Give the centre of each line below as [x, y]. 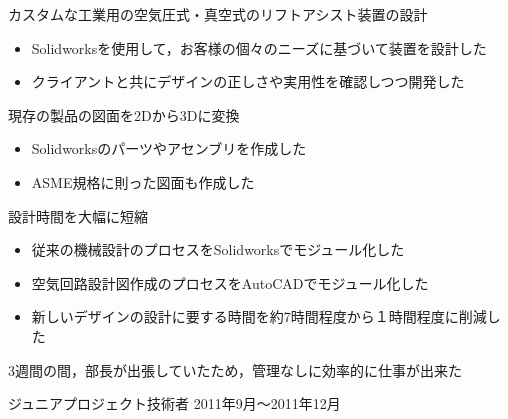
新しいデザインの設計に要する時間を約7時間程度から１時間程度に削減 [259, 316]
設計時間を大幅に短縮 [78, 215]
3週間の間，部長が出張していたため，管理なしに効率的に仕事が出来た [235, 369]
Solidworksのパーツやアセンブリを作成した [169, 148]
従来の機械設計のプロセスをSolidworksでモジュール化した [218, 249]
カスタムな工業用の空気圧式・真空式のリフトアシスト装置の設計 [218, 14]
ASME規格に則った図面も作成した [143, 181]
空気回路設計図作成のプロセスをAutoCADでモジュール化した [230, 282]
